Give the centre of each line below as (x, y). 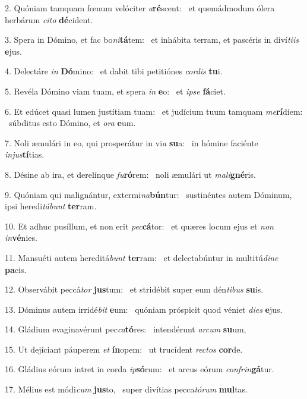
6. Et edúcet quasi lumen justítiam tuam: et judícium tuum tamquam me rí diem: (154, 111)
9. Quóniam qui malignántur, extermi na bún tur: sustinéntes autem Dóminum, (148, 194)
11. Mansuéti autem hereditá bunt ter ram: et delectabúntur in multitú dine (142, 257)
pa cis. (16, 269)
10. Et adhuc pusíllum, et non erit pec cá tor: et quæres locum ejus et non (139, 226)
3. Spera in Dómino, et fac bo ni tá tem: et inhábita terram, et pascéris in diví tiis (152, 40)
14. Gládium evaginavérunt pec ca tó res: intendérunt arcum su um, (126, 329)
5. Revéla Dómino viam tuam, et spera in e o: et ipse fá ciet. (115, 91)
